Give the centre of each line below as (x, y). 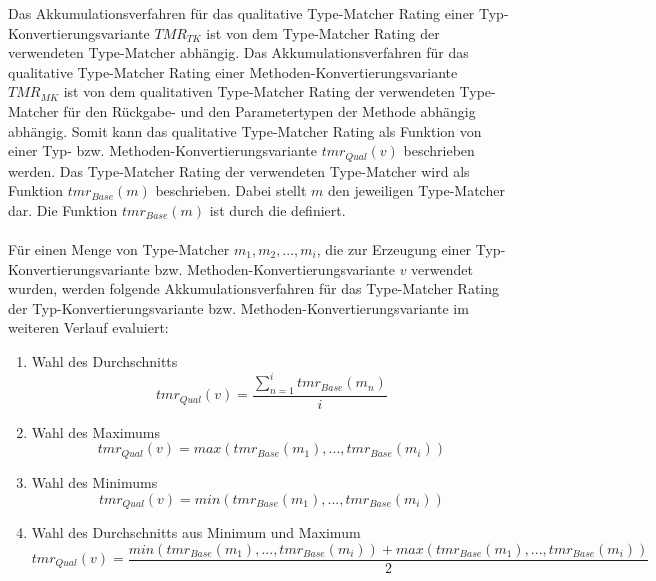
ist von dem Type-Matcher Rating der (323, 32)
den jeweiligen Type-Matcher (416, 190)
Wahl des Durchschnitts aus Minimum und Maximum (196, 531)
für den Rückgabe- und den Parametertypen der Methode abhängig (269, 110)
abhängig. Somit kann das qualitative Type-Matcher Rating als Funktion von (245, 130)
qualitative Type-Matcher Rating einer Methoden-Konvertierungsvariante (233, 71)
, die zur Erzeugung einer (394, 248)
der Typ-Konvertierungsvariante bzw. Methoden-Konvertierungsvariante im (238, 307)
